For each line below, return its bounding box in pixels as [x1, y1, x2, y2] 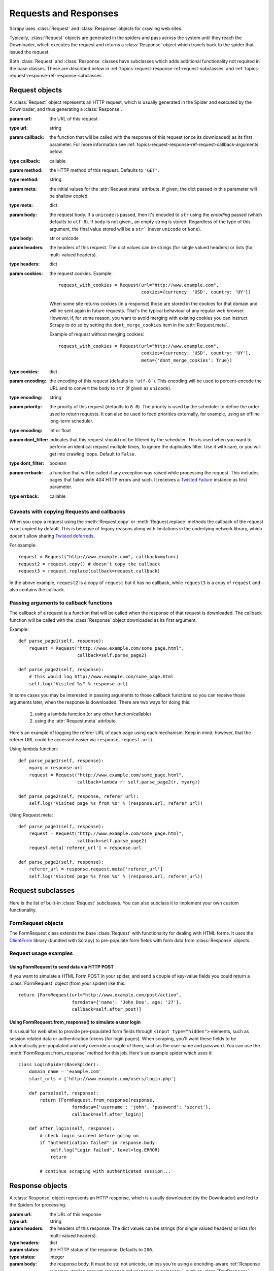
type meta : [9, 202, 33, 208]
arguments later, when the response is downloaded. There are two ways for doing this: [9, 699, 191, 705]
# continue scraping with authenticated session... [40, 1168, 171, 1174]
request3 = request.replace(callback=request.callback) [18, 568, 160, 574]
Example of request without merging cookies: [49, 331, 145, 338]
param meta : [9, 186, 37, 192]
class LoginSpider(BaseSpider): [18, 1062, 99, 1067]
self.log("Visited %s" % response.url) [28, 681, 128, 686]
